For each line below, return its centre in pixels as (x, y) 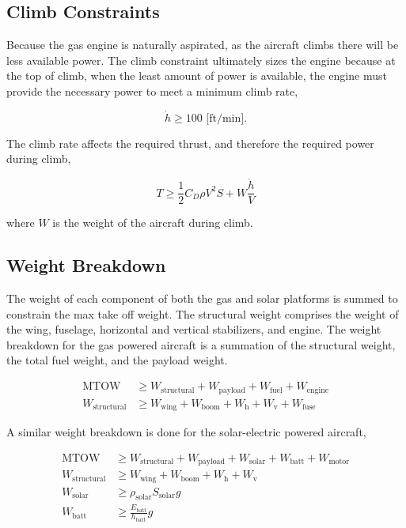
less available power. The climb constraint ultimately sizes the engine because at (201, 60)
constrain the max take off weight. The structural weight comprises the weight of (203, 313)
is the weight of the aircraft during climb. (153, 223)
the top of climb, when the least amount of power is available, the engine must (197, 75)
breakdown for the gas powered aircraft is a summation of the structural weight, (201, 344)
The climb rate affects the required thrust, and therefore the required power (190, 143)
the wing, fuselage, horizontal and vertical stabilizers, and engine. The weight (194, 329)
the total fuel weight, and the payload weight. (117, 360)
